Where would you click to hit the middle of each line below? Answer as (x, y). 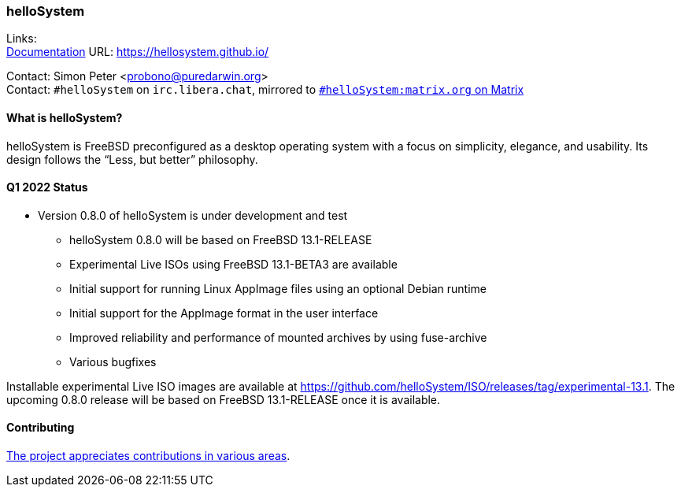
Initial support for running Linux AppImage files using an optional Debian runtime (278, 288)
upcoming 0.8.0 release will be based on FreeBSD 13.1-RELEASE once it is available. (224, 399)
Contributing (41, 428)
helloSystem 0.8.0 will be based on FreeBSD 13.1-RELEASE (221, 239)
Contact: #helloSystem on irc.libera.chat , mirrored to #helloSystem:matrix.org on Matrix (265, 90)
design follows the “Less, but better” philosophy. (132, 159)
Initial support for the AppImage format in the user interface (224, 313)
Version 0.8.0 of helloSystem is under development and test (193, 215)
